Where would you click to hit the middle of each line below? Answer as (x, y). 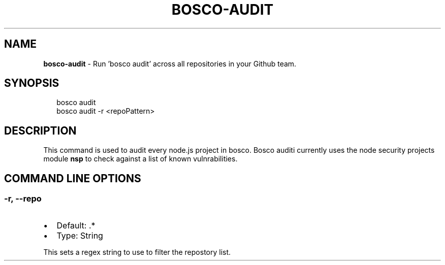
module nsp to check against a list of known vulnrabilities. (140, 159)
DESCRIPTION (40, 130)
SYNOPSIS (32, 83)
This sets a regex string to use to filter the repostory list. (137, 252)
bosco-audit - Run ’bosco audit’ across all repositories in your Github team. (170, 63)
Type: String (80, 235)
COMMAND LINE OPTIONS (73, 178)
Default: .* (76, 225)
